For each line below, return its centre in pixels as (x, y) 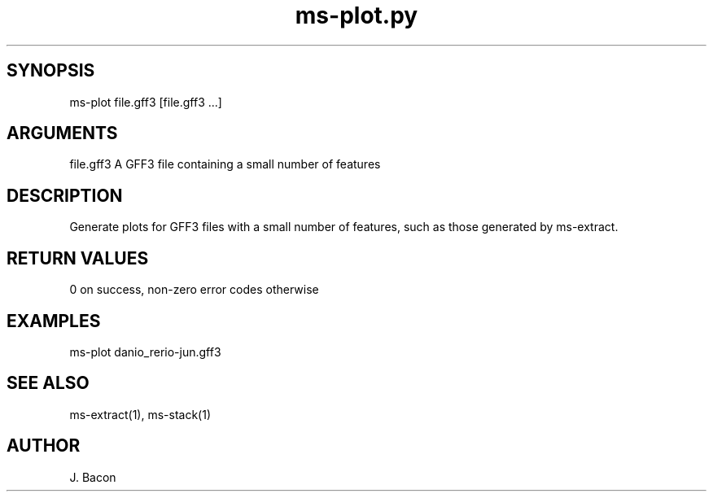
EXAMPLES (54, 321)
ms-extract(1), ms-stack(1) (140, 414)
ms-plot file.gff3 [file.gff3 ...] (146, 102)
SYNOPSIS (51, 71)
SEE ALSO (48, 383)
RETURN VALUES (78, 258)
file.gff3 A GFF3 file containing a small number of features (225, 164)
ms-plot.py (356, 15)
